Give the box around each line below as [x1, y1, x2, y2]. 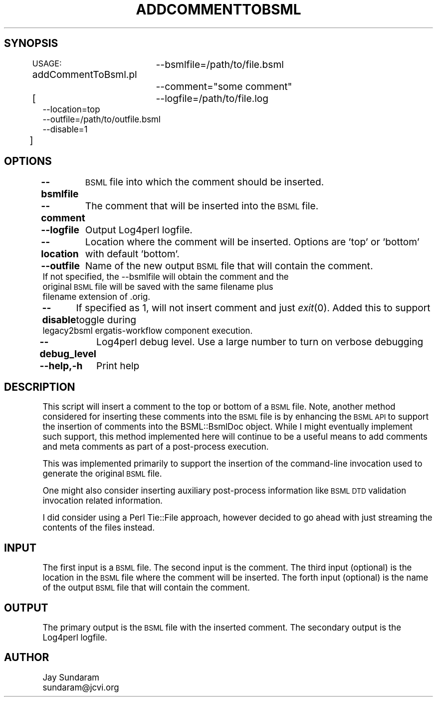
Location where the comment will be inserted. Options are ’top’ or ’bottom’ [85, 236, 420, 248]
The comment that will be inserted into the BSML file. [85, 200, 319, 212]
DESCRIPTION [4, 380, 75, 393]
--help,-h [39, 360, 83, 372]
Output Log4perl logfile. [85, 224, 193, 236]
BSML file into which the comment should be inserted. [85, 176, 324, 188]
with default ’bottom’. [85, 248, 180, 260]
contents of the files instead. [42, 523, 155, 533]
